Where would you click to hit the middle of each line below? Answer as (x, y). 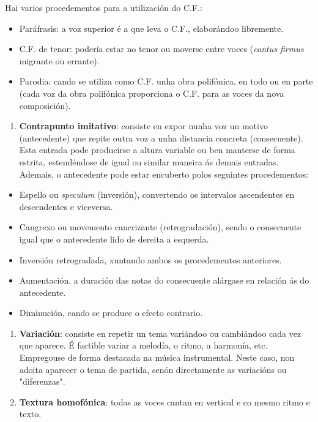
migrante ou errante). (59, 60)
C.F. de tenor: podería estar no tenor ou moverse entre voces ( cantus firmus (161, 49)
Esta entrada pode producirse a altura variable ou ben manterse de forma (157, 150)
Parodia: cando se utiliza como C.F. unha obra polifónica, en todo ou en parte (166, 81)
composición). (45, 105)
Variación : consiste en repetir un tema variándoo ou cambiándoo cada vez (160, 333)
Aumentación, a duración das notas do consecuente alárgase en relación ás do (164, 280)
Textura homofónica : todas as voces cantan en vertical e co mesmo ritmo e (165, 401)
